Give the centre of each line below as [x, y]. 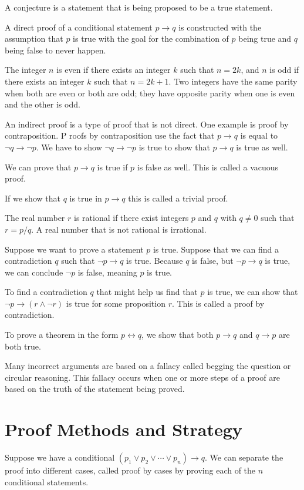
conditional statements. [47, 481]
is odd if [284, 70]
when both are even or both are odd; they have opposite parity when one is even [150, 93]
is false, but [213, 261]
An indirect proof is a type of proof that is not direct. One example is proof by [147, 124]
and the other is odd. [43, 104]
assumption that [34, 38]
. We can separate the [244, 457]
